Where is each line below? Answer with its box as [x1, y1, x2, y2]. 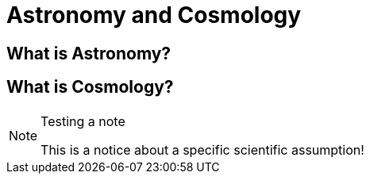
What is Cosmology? [6, 77, 174, 98]
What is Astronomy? [6, 43, 172, 63]
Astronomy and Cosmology [6, 2, 302, 29]
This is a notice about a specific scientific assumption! [40, 141, 364, 158]
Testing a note [40, 113, 125, 129]
